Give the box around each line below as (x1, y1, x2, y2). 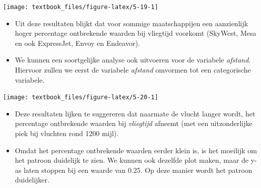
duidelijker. (15, 174, 49, 185)
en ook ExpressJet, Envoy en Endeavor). (15, 37, 140, 48)
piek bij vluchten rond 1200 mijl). (15, 128, 119, 139)
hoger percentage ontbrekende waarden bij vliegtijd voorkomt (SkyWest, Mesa (15, 28, 256, 38)
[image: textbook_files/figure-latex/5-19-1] (3, 4, 158, 11)
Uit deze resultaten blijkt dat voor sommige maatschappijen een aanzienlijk (15, 18, 248, 28)
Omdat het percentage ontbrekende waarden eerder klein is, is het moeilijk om (15, 145, 257, 155)
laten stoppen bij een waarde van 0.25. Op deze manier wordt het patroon (23, 164, 252, 175)
